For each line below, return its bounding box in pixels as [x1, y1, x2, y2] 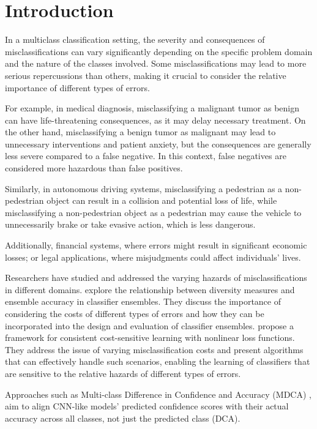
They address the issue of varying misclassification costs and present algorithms [5, 343, 304, 356]
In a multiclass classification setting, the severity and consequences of [5, 33, 265, 46]
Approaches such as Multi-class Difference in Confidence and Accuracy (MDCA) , [5, 387, 311, 400]
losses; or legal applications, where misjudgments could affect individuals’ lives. [5, 250, 301, 263]
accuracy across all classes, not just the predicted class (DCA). [5, 411, 241, 424]
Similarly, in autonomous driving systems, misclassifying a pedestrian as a [5, 182, 283, 195]
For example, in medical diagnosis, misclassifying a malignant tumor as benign [5, 102, 300, 114]
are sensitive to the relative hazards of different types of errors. [5, 367, 241, 379]
